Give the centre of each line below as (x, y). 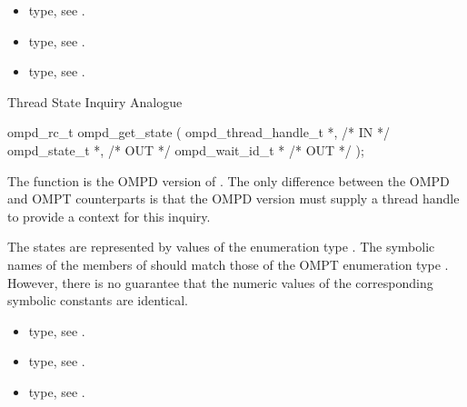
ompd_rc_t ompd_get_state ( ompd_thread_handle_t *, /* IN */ (199, 132)
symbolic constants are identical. (98, 300)
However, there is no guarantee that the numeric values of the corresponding (220, 282)
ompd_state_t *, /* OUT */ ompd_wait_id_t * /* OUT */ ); (186, 149)
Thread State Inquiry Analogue (95, 101)
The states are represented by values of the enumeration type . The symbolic (221, 247)
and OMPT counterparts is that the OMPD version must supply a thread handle (233, 199)
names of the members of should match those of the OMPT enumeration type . (228, 264)
